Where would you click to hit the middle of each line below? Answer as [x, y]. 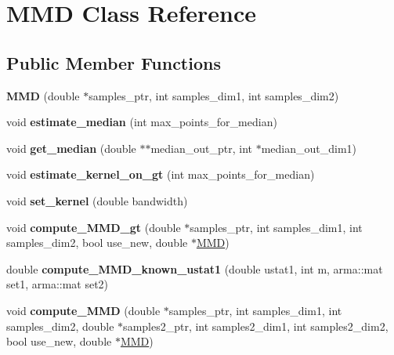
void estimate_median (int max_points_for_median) [142, 122]
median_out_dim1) [309, 148]
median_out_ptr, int [201, 148]
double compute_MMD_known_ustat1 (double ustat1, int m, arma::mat [195, 268]
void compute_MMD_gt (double [94, 227]
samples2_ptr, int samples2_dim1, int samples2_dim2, [256, 326]
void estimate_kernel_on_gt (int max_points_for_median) [161, 174]
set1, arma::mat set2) [58, 284]
